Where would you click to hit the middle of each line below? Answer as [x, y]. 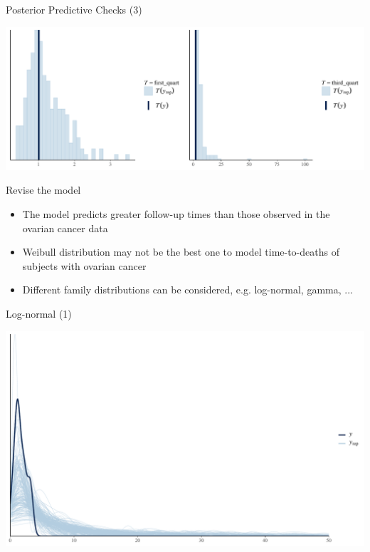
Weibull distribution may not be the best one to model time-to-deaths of [181, 252]
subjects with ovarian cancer [84, 265]
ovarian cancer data [65, 228]
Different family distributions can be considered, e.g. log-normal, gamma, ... [187, 290]
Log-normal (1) [39, 314]
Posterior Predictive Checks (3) [74, 9]
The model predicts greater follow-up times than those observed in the [176, 214]
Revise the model [43, 190]
